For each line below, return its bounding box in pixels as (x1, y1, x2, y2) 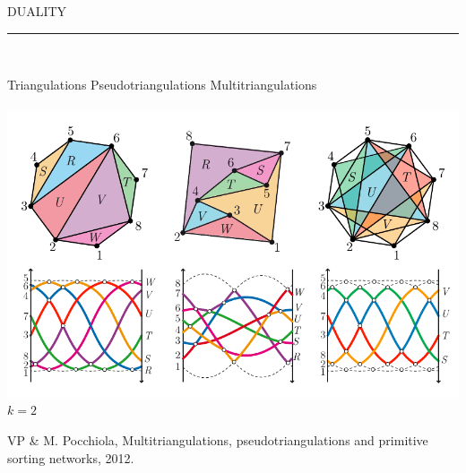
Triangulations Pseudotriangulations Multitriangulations (7, 75, 317, 94)
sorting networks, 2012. (7, 448, 134, 467)
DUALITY (7, 2, 67, 20)
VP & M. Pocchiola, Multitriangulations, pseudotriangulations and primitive (7, 431, 428, 449)
